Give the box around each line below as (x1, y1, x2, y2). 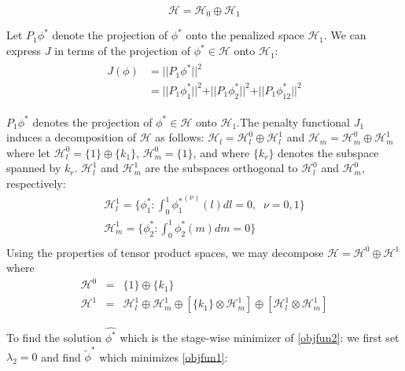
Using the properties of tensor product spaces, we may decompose (6, 244, 324, 260)
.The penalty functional (237, 113, 351, 130)
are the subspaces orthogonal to (145, 160, 298, 176)
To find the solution (6, 329, 102, 346)
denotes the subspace (278, 144, 379, 160)
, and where (193, 144, 250, 160)
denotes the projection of (32, 113, 153, 130)
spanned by (6, 160, 61, 176)
